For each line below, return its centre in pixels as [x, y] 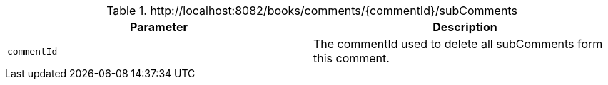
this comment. [351, 58]
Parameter [159, 27]
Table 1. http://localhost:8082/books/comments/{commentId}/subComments [312, 11]
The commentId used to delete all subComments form [458, 44]
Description [465, 27]
